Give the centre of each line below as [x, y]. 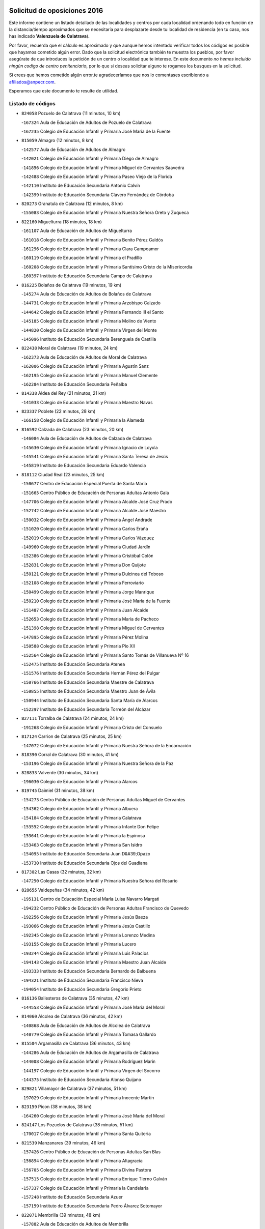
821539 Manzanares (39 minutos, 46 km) [63, 1142]
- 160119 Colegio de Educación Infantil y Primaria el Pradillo [82, 258]
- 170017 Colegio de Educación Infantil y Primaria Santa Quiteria [86, 1134]
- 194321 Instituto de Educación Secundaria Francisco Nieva [82, 980]
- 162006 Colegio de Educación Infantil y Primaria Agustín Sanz [85, 366]
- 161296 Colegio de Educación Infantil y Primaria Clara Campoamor [90, 249]
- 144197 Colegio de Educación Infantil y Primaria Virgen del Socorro [91, 1070]
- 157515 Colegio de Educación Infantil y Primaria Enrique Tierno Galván [94, 1179]
